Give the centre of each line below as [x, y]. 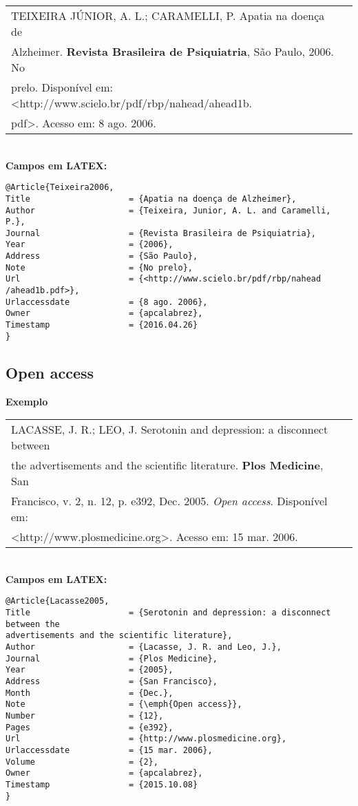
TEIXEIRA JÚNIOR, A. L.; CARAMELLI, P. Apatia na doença [168, 15]
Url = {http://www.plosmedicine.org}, [146, 739]
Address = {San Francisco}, [112, 681]
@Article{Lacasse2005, [57, 601]
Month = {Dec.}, [89, 693]
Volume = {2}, [82, 762]
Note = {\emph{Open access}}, [124, 704]
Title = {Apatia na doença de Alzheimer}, [151, 199]
